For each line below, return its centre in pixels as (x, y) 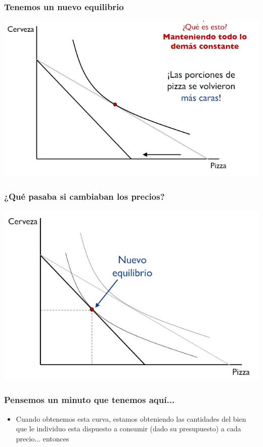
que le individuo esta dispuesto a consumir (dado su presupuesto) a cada (128, 429)
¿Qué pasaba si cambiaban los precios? (84, 196)
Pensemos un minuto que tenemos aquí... (90, 400)
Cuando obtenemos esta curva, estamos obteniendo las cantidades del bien (131, 418)
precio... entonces (42, 438)
